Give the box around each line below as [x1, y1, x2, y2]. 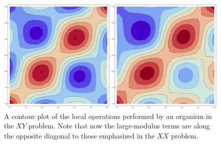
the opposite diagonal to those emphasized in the [4, 130, 155, 140]
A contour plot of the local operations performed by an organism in [4, 110, 212, 121]
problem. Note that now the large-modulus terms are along [28, 120, 210, 131]
